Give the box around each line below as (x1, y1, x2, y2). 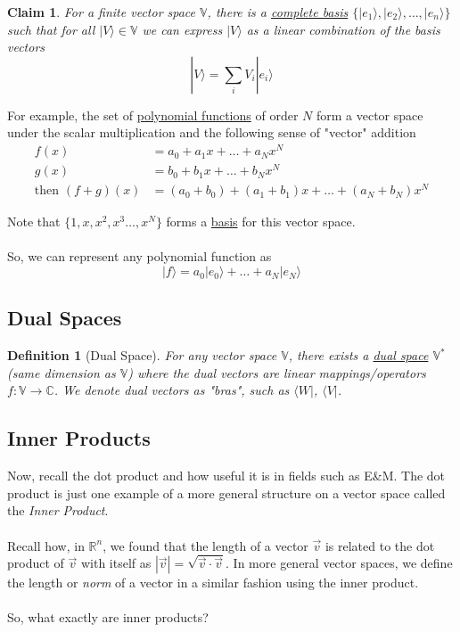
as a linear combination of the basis (246, 20, 440, 38)
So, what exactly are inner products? (7, 608, 209, 627)
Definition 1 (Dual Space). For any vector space (7, 346, 277, 365)
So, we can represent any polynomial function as (7, 247, 272, 266)
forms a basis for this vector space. (166, 212, 356, 231)
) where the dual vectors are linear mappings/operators (127, 363, 426, 382)
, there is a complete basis (207, 3, 349, 21)
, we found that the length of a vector (103, 536, 308, 554)
